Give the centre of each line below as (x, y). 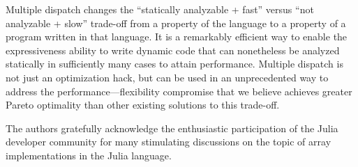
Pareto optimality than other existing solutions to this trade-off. (143, 105)
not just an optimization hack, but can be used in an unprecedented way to (167, 77)
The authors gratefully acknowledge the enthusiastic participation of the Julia (172, 128)
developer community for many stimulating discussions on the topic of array (169, 142)
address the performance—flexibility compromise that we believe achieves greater (179, 91)
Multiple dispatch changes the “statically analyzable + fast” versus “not (160, 9)
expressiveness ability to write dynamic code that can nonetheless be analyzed (173, 50)
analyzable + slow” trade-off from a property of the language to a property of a (176, 23)
